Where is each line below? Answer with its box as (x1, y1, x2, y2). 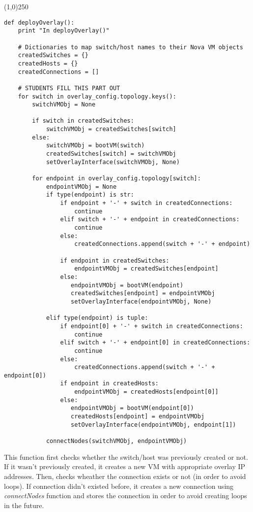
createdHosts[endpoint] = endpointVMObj (71, 413, 205, 420)
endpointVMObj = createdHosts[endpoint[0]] (74, 388, 219, 396)
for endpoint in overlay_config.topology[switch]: (32, 175, 201, 182)
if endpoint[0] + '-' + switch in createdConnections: (60, 322, 243, 330)
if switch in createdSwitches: (32, 117, 134, 125)
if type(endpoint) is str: (46, 191, 134, 199)
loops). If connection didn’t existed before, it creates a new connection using (4, 480, 234, 491)
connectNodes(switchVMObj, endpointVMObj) (46, 438, 187, 445)
